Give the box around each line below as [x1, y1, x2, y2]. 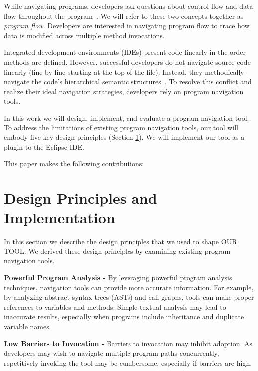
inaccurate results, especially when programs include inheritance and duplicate [4, 311, 244, 322]
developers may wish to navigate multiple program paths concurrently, [4, 348, 219, 358]
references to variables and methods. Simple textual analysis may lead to [4, 301, 226, 312]
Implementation [4, 207, 115, 228]
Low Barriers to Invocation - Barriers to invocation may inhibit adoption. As [4, 338, 253, 348]
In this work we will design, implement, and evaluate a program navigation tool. [4, 112, 249, 123]
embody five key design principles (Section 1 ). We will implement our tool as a [4, 132, 245, 142]
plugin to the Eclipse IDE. [4, 141, 84, 152]
